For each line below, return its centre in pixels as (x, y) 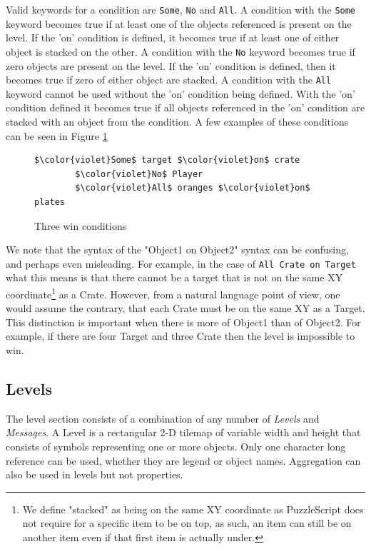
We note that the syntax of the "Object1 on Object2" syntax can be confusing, (177, 250)
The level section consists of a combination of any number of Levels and (163, 418)
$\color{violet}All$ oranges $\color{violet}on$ (193, 188)
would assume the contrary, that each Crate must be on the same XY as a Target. (185, 308)
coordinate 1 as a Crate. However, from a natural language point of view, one (173, 293)
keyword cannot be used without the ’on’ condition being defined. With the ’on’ (181, 93)
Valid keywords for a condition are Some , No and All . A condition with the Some (181, 9)
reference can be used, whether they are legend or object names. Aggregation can (183, 460)
